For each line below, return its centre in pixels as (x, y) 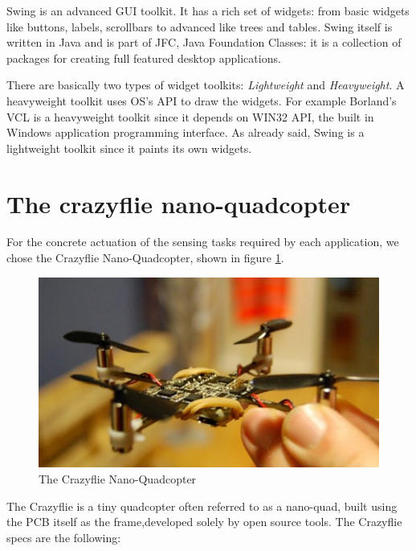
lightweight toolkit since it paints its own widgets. (129, 148)
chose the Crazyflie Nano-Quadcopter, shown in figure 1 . (145, 258)
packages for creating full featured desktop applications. (144, 58)
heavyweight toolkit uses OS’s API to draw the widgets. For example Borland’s (202, 100)
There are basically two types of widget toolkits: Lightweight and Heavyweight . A (206, 85)
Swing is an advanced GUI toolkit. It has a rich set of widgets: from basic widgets (208, 10)
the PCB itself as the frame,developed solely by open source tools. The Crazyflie (204, 522)
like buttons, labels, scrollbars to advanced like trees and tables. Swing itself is (200, 26)
